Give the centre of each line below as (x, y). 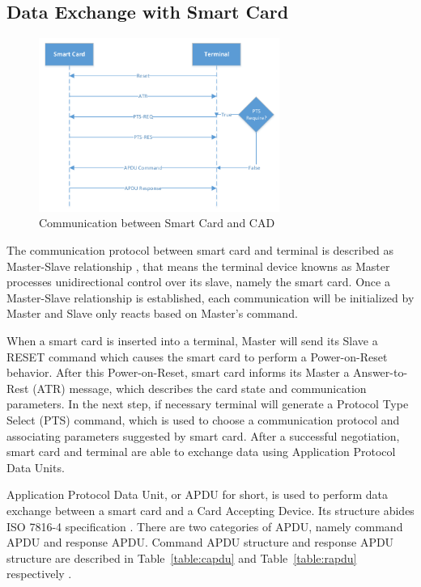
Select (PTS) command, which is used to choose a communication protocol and (203, 420)
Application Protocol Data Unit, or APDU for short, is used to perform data (198, 494)
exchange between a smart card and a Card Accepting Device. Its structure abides (210, 510)
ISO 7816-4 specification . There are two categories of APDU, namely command (205, 526)
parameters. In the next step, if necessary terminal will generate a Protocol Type (208, 404)
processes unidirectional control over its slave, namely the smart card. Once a (198, 282)
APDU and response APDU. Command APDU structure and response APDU (200, 542)
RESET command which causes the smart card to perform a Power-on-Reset (197, 356)
